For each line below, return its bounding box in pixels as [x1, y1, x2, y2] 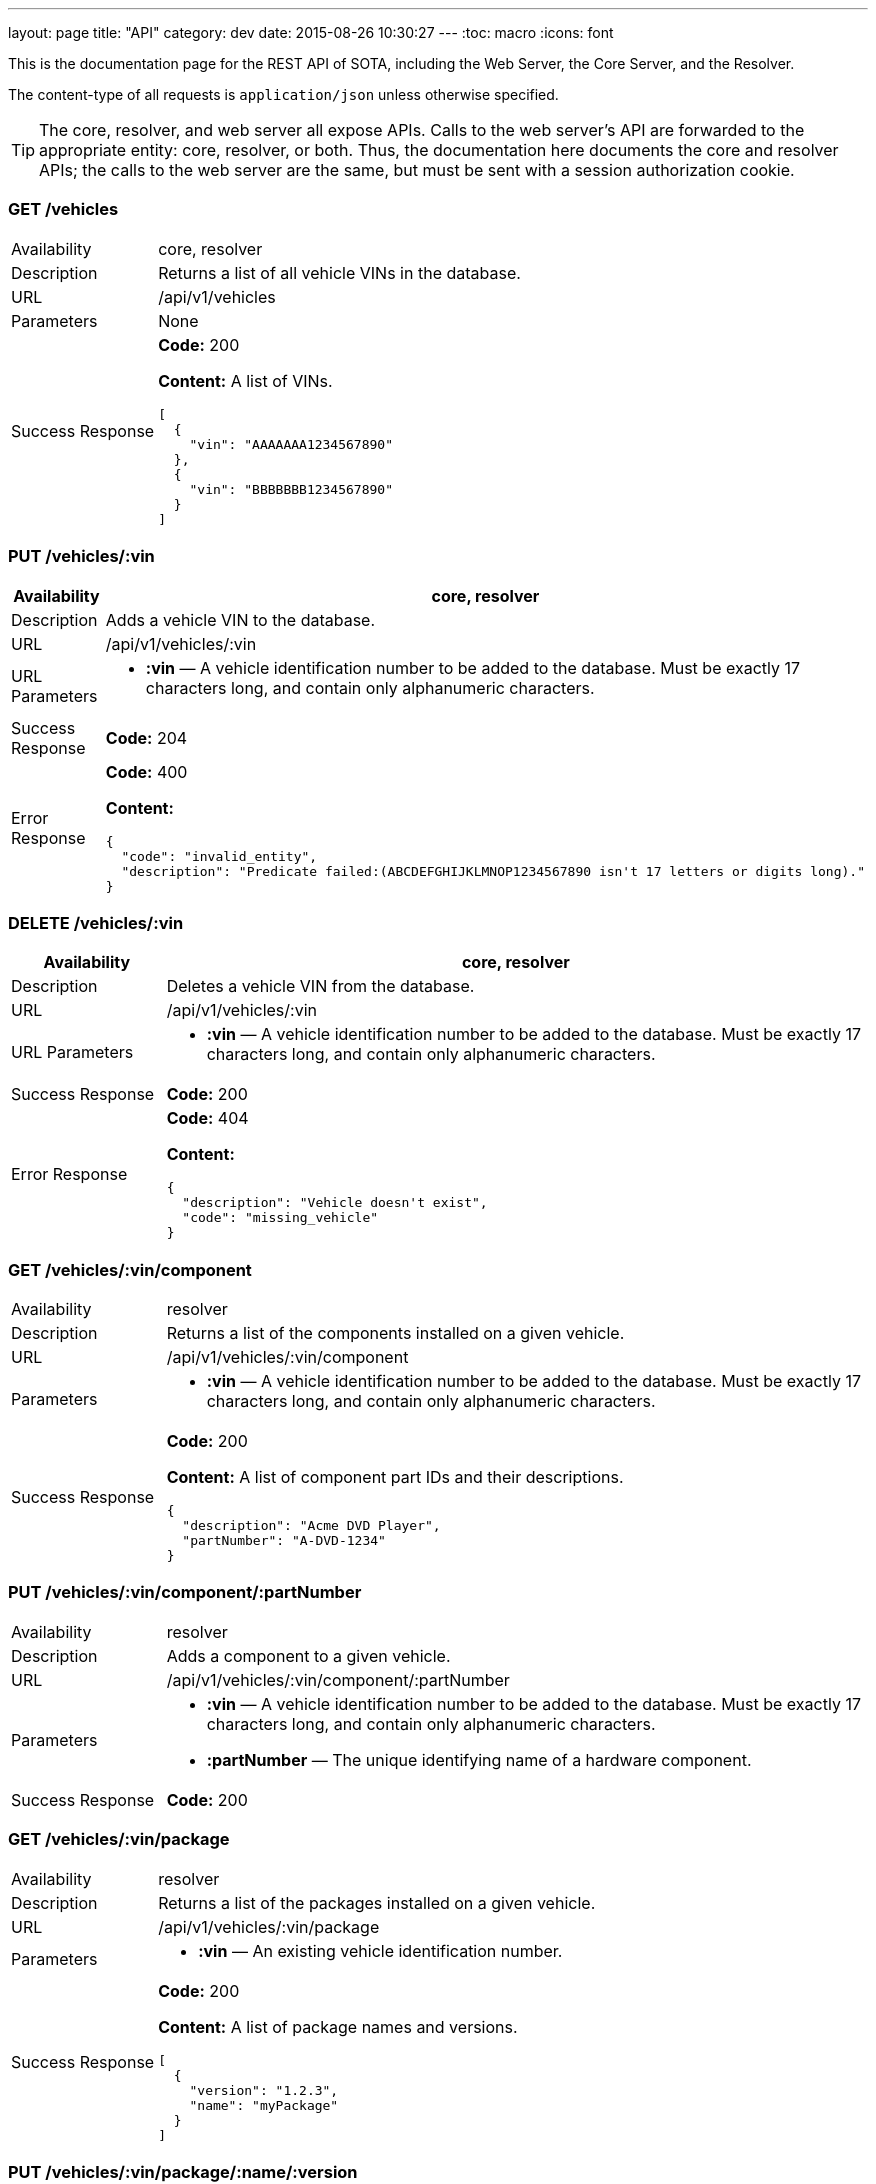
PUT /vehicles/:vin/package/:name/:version [8, 2161, 358, 2182]
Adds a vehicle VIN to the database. [105, 609, 376, 630]
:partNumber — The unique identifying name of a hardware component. [206, 1749, 752, 1770]
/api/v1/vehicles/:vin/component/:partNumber [166, 1669, 510, 1690]
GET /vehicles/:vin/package [8, 1829, 230, 1850]
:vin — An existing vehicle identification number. [198, 1940, 563, 1961]
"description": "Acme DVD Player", [182, 1518, 441, 1533]
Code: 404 [166, 1108, 249, 1129]
